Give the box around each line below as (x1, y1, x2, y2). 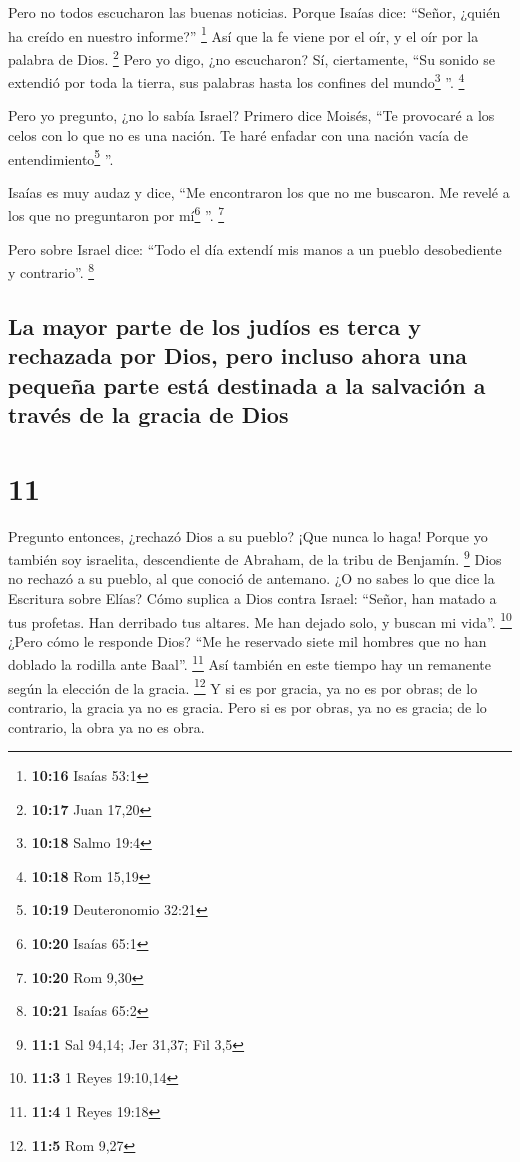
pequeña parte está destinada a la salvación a (8, 369, 486, 400)
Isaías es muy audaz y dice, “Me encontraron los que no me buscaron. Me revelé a (8, 181, 510, 202)
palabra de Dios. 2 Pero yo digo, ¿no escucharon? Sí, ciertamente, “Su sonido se (8, 45, 495, 69)
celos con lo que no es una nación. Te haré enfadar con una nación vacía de (8, 124, 468, 145)
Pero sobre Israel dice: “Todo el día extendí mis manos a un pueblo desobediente (8, 238, 502, 259)
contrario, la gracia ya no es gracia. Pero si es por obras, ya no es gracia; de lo (8, 696, 487, 717)
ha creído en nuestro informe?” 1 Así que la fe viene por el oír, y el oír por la (8, 22, 479, 46)
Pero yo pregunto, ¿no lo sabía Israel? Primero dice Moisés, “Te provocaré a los (8, 105, 495, 126)
